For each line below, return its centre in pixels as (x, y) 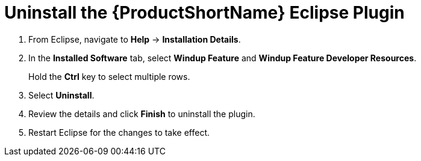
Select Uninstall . (61, 95)
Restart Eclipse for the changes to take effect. (119, 132)
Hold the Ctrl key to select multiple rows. (109, 76)
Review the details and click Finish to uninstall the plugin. (142, 114)
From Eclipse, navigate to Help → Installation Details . (135, 39)
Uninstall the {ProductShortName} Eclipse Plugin (204, 13)
